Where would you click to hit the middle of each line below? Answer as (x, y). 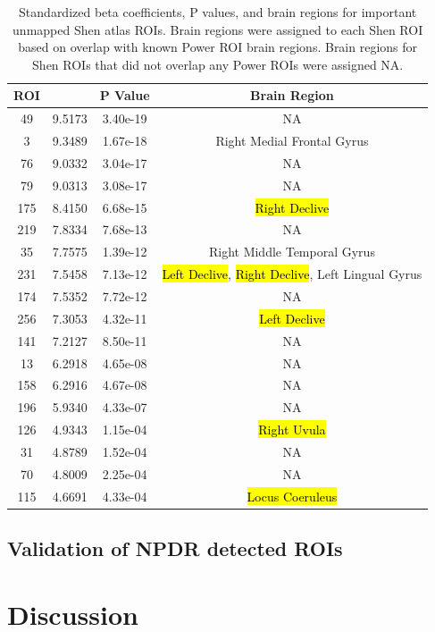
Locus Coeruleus (292, 496)
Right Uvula (292, 430)
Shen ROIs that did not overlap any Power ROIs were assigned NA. (218, 64)
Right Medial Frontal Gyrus (292, 141)
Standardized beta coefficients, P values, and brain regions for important (218, 12)
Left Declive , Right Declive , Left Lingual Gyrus (292, 274)
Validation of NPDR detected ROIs (175, 548)
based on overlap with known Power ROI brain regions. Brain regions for (218, 47)
